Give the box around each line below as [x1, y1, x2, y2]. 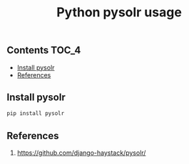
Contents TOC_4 [6, 44, 81, 57]
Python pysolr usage [56, 4, 183, 21]
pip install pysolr [6, 110, 65, 117]
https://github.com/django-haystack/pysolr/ [16, 148, 146, 157]
